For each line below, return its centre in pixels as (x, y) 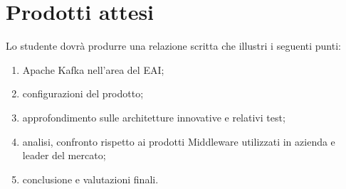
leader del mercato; (64, 155)
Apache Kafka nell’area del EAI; (93, 69)
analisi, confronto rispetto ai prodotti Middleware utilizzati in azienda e (179, 141)
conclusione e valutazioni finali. (90, 179)
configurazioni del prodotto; (83, 93)
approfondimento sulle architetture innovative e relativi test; (154, 117)
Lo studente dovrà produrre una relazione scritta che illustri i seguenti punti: (173, 46)
